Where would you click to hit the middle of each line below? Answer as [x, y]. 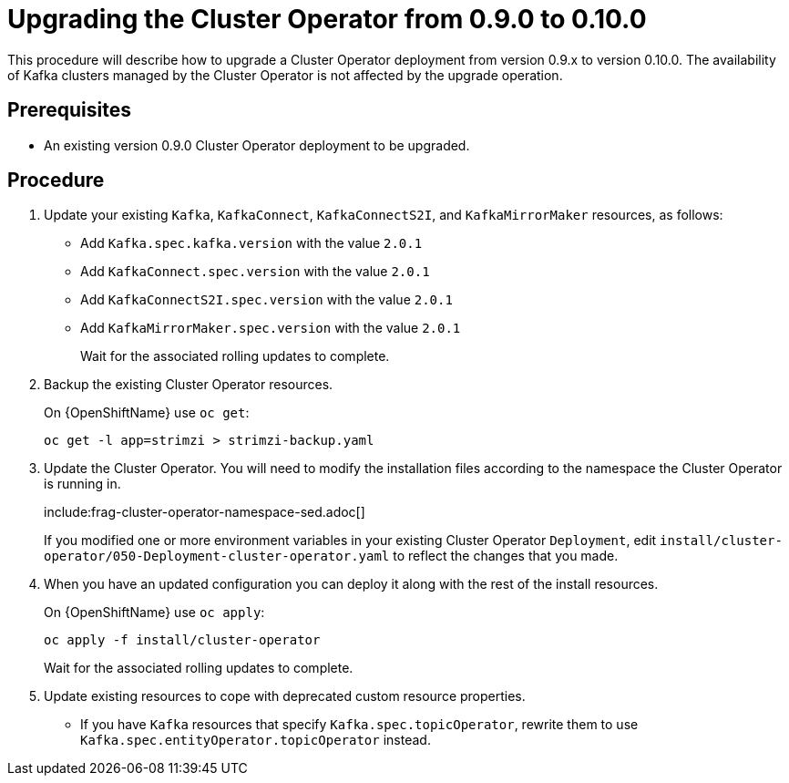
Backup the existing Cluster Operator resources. [189, 385]
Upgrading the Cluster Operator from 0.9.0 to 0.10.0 [327, 19]
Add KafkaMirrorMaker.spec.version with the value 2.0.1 [271, 328]
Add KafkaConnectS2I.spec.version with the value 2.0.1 [266, 300]
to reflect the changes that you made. [506, 556]
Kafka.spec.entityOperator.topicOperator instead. [256, 740]
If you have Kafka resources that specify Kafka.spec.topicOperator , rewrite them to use [359, 725]
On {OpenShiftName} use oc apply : [154, 613]
